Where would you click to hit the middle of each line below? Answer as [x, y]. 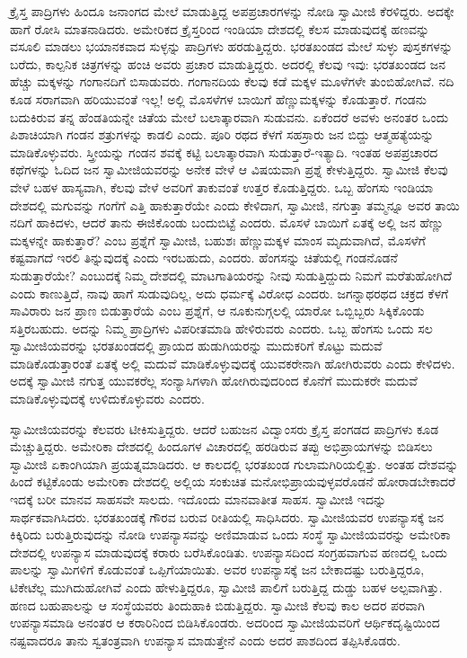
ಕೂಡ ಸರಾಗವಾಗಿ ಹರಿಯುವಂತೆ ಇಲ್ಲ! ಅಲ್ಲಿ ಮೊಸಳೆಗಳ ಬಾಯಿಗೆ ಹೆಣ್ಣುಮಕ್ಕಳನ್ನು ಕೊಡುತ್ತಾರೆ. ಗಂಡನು [219, 98]
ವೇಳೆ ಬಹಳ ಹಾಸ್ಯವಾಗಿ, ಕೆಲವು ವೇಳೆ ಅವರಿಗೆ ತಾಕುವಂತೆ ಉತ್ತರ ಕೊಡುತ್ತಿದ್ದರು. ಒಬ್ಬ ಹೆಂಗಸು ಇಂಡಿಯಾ [222, 187]
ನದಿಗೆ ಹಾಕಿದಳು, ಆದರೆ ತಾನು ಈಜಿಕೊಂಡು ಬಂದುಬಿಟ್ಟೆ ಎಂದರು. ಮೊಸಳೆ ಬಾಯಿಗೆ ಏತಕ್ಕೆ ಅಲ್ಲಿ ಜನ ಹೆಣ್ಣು [227, 222]
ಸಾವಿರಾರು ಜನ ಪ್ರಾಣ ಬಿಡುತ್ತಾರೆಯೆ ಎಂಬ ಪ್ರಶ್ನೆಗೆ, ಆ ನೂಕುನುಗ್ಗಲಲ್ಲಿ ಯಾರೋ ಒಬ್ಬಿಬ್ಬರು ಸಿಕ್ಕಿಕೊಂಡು [217, 311]
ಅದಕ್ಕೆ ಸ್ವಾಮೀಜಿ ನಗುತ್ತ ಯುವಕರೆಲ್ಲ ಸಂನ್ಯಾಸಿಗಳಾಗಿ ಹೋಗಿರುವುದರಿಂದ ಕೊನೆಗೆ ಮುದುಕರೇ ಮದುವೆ [214, 381]
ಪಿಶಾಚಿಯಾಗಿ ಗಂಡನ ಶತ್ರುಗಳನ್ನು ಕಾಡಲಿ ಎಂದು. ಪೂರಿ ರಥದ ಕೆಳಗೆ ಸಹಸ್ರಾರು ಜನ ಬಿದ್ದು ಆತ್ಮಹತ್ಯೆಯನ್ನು [222, 134]
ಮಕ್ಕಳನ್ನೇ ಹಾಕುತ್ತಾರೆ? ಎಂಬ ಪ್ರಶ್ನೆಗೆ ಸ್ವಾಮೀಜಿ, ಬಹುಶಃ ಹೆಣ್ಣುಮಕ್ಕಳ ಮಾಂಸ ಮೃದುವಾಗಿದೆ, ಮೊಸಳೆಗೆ [218, 240]
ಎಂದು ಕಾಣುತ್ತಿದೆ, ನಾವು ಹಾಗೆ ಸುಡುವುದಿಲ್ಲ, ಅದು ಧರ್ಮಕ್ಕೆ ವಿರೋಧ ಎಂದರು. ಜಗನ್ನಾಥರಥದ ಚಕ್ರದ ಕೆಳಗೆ [229, 293]
